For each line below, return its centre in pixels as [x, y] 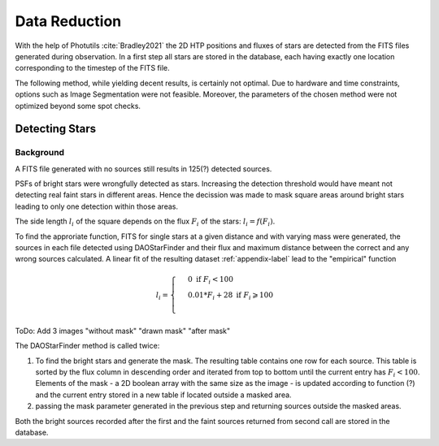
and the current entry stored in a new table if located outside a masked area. [163, 395]
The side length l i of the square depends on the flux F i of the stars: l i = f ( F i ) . [145, 222]
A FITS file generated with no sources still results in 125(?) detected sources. [143, 169]
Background [40, 153]
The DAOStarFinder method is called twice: [87, 346]
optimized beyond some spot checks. [78, 106]
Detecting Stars [56, 129]
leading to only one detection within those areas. [97, 206]
